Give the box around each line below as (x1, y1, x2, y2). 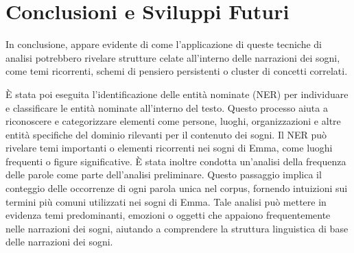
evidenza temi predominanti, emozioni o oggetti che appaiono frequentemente (5, 208, 331, 222)
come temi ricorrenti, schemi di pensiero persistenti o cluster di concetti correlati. (5, 64, 348, 78)
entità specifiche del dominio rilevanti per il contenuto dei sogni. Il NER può (5, 127, 327, 141)
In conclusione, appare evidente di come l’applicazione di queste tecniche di (5, 37, 322, 51)
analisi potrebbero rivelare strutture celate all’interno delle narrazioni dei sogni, (5, 50, 340, 64)
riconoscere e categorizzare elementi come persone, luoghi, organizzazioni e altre (5, 114, 341, 128)
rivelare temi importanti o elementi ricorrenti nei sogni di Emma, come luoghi (5, 141, 333, 155)
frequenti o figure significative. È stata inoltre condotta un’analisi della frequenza (5, 154, 346, 168)
